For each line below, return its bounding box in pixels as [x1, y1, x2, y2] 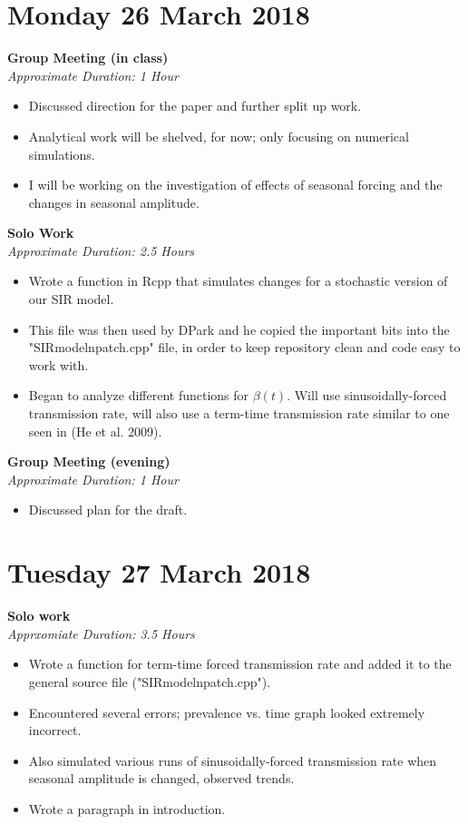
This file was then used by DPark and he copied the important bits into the [28, 319, 450, 338]
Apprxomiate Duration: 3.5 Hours [7, 623, 195, 643]
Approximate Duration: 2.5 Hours [7, 240, 195, 260]
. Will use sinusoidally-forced [287, 386, 447, 405]
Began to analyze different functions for [28, 386, 249, 405]
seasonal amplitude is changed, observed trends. [28, 769, 295, 788]
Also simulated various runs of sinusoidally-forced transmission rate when [28, 750, 437, 770]
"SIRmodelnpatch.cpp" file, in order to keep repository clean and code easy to [28, 338, 461, 357]
